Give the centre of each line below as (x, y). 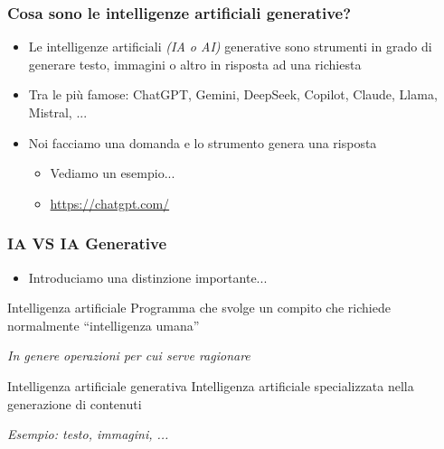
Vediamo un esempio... (113, 173)
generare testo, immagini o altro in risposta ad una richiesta (195, 64)
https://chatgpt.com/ (110, 203)
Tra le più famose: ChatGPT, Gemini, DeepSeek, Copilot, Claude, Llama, (233, 94)
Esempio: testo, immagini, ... (88, 434)
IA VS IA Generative (87, 243)
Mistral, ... (58, 112)
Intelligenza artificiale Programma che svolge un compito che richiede (199, 308)
